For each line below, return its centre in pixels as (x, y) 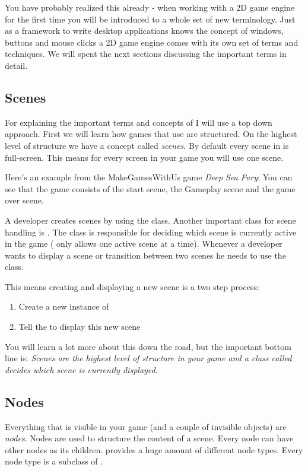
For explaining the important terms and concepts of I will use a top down (139, 122)
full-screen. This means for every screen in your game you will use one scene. (144, 157)
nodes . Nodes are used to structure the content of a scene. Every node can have (149, 438)
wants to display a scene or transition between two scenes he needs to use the (145, 255)
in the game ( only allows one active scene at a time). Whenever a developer (144, 244)
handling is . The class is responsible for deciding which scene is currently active (151, 232)
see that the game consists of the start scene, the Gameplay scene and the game (150, 188)
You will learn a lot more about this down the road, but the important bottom (148, 346)
